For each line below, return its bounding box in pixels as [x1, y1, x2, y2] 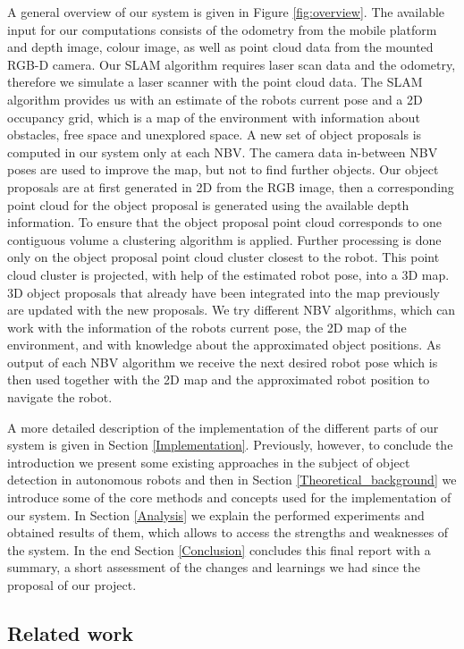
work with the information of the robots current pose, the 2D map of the [7, 317, 407, 336]
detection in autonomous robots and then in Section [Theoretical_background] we [7, 470, 457, 489]
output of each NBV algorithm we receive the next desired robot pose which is [7, 352, 438, 371]
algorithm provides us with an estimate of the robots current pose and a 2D [7, 89, 423, 108]
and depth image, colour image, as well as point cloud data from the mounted [7, 38, 434, 56]
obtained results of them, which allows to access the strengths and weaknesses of [7, 523, 449, 542]
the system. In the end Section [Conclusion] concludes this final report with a [7, 540, 431, 559]
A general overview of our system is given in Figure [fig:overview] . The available [7, 3, 445, 21]
